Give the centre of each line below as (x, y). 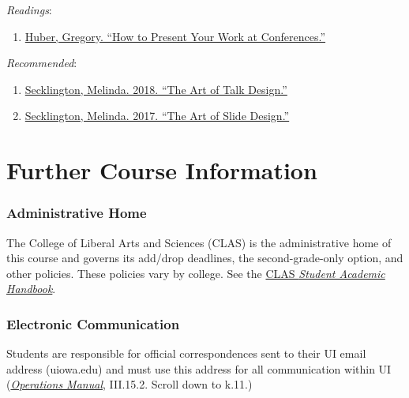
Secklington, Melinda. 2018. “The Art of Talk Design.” (156, 89)
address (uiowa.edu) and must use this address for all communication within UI (199, 368)
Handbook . (31, 289)
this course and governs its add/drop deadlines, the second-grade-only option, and (205, 258)
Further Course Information (162, 170)
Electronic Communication (93, 323)
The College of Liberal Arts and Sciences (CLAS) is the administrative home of (199, 242)
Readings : (29, 9)
